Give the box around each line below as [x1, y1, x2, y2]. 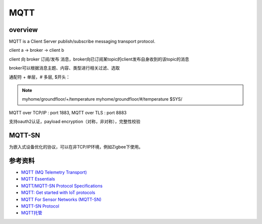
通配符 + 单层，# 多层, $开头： [9, 74, 70, 80]
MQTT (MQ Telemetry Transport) [21, 169, 87, 175]
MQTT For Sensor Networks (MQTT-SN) [21, 196, 102, 202]
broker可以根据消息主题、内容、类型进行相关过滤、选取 [9, 65, 120, 71]
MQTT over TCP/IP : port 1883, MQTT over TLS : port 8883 [9, 109, 127, 116]
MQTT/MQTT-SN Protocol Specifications [21, 183, 103, 189]
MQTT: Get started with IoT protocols [21, 190, 96, 195]
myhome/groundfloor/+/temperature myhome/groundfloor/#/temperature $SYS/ [22, 96, 183, 102]
